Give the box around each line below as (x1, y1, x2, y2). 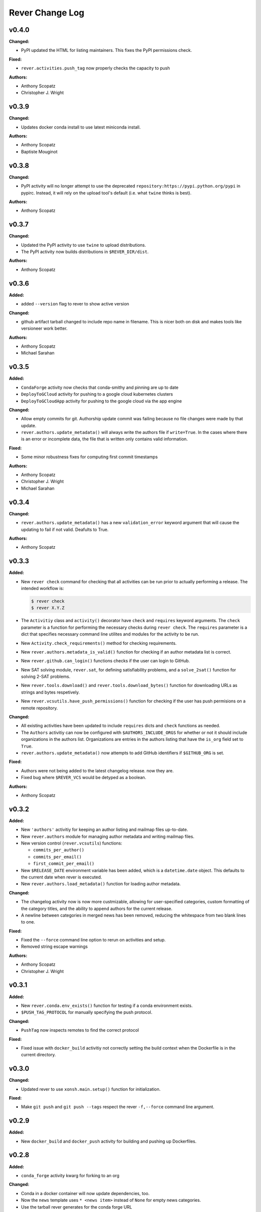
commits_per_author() (33, 847, 85, 853)
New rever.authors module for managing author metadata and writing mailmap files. (21, 833, 194, 839)
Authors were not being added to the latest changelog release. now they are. (21, 767, 174, 773)
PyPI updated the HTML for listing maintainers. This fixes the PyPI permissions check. (21, 48, 192, 53)
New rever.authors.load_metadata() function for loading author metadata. (21, 881, 181, 887)
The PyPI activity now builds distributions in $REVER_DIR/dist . (21, 249, 149, 255)
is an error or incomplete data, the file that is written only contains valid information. (21, 436, 188, 442)
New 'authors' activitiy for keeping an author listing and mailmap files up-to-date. (21, 827, 188, 832)
